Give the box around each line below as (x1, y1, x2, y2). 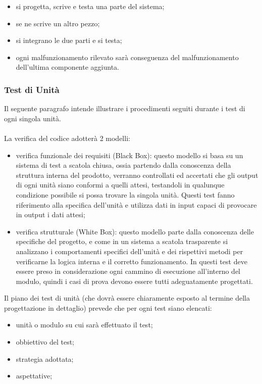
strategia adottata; (16, 353, 74, 364)
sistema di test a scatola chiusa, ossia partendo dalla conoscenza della (16, 160, 231, 170)
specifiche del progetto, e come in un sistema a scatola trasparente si (16, 236, 228, 247)
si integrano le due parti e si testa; (16, 35, 122, 45)
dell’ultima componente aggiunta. (16, 62, 119, 72)
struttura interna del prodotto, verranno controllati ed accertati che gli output (16, 169, 258, 180)
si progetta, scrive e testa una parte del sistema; (16, 1, 165, 11)
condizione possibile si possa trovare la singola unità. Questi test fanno (16, 189, 235, 200)
